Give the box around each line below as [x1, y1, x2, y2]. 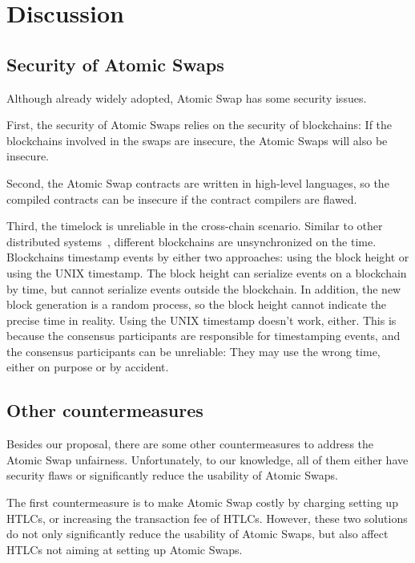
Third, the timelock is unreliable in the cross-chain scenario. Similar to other [6, 217, 383, 234]
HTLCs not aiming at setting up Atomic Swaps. [6, 541, 243, 557]
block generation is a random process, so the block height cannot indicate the [6, 296, 387, 313]
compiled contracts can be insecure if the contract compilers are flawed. [6, 190, 357, 207]
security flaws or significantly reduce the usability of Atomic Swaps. [6, 467, 338, 484]
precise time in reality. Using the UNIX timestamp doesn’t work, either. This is [6, 311, 397, 328]
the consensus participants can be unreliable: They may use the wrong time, [6, 342, 381, 359]
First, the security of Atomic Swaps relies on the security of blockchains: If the [6, 116, 393, 133]
